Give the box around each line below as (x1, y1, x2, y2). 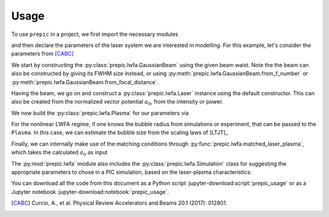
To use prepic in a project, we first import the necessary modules (11, 30, 179, 38)
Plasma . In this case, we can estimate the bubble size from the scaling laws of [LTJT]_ (11, 129, 228, 137)
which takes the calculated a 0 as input (11, 149, 108, 158)
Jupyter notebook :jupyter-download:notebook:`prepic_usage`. (11, 188, 169, 195)
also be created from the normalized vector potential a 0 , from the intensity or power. (11, 98, 224, 107)
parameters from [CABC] (11, 50, 74, 57)
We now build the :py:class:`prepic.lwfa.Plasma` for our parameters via (11, 109, 189, 116)
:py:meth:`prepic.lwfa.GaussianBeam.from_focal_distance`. (11, 78, 159, 85)
